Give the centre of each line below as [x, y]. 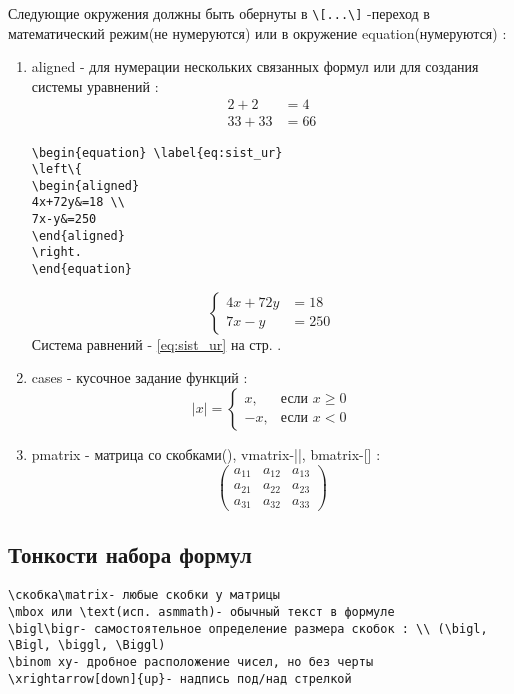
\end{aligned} [78, 235]
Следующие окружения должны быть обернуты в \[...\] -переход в [219, 13]
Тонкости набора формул [130, 554]
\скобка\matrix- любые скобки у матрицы [144, 595]
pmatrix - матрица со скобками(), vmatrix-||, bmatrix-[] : [206, 453]
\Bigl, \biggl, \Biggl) [87, 645]
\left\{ [56, 169]
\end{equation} [82, 269]
